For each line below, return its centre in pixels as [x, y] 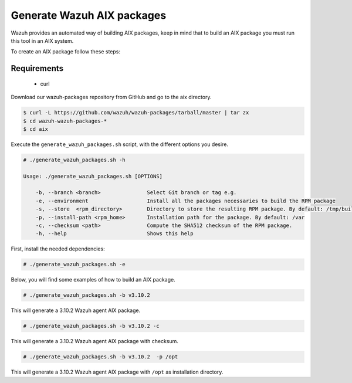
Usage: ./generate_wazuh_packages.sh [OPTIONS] [93, 176]
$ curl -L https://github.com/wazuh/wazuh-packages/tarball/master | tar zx [136, 113]
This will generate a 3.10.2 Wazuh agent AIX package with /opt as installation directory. [117, 372]
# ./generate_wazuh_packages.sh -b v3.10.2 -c [91, 326]
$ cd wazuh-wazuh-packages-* [65, 121]
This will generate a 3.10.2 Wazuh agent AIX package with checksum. [95, 341]
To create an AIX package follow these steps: [65, 52]
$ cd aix [36, 129]
